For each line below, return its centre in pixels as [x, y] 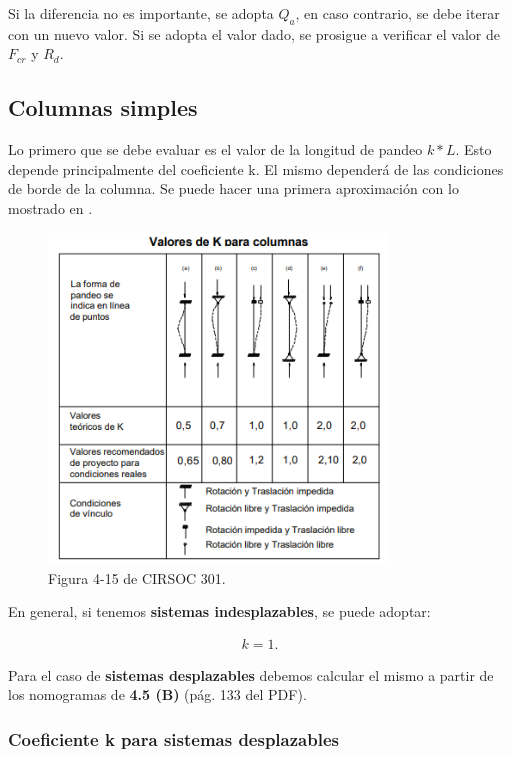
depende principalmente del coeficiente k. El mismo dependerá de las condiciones [256, 168]
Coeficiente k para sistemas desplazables [173, 738]
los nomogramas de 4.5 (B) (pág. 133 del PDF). [157, 694]
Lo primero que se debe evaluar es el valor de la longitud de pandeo [215, 149]
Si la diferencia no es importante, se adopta [141, 13]
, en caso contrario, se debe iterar [397, 13]
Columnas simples [103, 107]
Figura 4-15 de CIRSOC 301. [137, 577]
